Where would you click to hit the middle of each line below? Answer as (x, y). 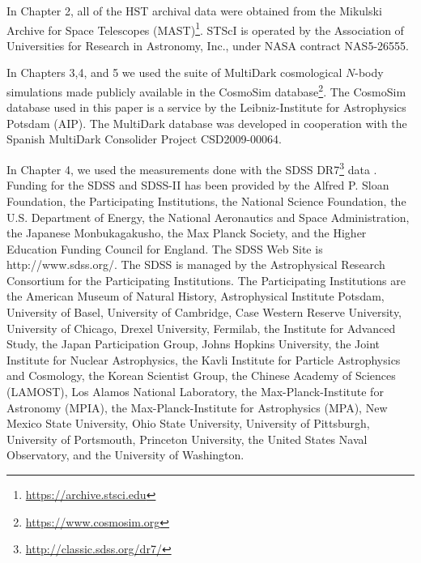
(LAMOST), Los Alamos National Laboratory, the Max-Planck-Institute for (195, 392)
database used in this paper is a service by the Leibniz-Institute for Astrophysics (206, 107)
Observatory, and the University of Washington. (125, 455)
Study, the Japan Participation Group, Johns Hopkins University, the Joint (193, 344)
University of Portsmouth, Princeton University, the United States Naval (187, 439)
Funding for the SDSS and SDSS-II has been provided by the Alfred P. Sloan (198, 185)
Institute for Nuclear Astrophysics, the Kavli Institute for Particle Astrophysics (204, 359)
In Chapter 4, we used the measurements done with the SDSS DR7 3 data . (192, 168)
